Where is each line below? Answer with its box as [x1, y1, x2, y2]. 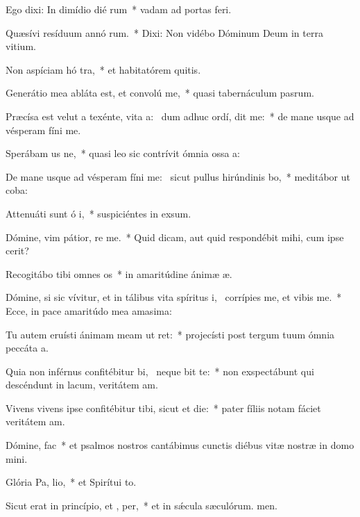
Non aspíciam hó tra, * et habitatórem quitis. [6, 62, 201, 76]
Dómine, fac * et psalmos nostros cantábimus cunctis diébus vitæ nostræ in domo [6, 438, 354, 452]
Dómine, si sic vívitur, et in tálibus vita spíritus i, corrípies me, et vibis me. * [6, 290, 342, 304]
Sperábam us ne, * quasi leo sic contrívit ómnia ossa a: [6, 146, 241, 161]
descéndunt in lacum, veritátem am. [6, 377, 158, 392]
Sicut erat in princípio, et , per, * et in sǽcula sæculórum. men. [6, 498, 277, 512]
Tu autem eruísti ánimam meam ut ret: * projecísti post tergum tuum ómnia [6, 327, 335, 341]
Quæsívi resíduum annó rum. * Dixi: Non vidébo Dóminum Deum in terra [6, 25, 323, 40]
